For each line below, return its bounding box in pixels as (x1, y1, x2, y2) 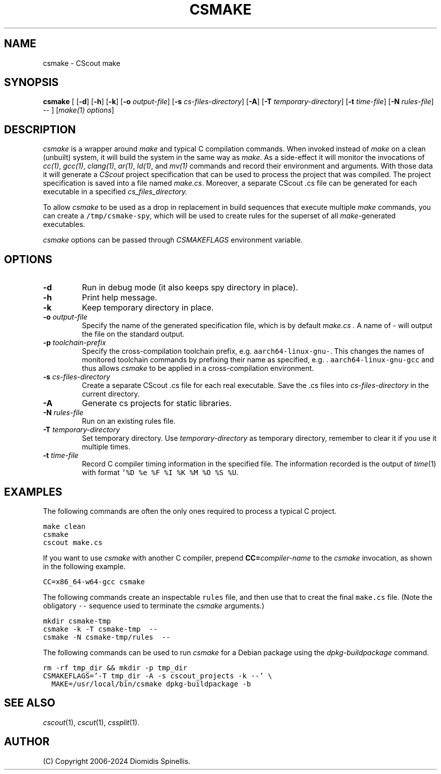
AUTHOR (4, 735, 50, 748)
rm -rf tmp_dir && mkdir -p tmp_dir (43, 663, 187, 672)
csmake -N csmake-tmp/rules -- (43, 633, 171, 641)
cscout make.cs (43, 538, 103, 547)
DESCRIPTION (4, 123, 76, 136)
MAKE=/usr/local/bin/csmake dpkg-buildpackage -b (51, 679, 251, 688)
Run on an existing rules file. (82, 417, 176, 426)
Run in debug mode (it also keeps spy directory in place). (82, 282, 298, 293)
